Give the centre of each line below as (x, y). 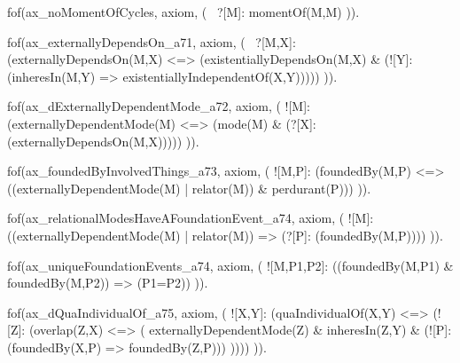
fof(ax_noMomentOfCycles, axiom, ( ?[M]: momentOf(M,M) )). (183, 12)
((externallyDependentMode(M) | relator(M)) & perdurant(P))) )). (189, 188)
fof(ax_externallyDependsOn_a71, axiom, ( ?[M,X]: (152, 41)
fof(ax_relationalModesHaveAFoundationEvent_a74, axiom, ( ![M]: (191, 218)
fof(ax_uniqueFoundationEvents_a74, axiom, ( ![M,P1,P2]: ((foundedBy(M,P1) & (230, 265)
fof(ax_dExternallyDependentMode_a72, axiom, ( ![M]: (159, 106)
